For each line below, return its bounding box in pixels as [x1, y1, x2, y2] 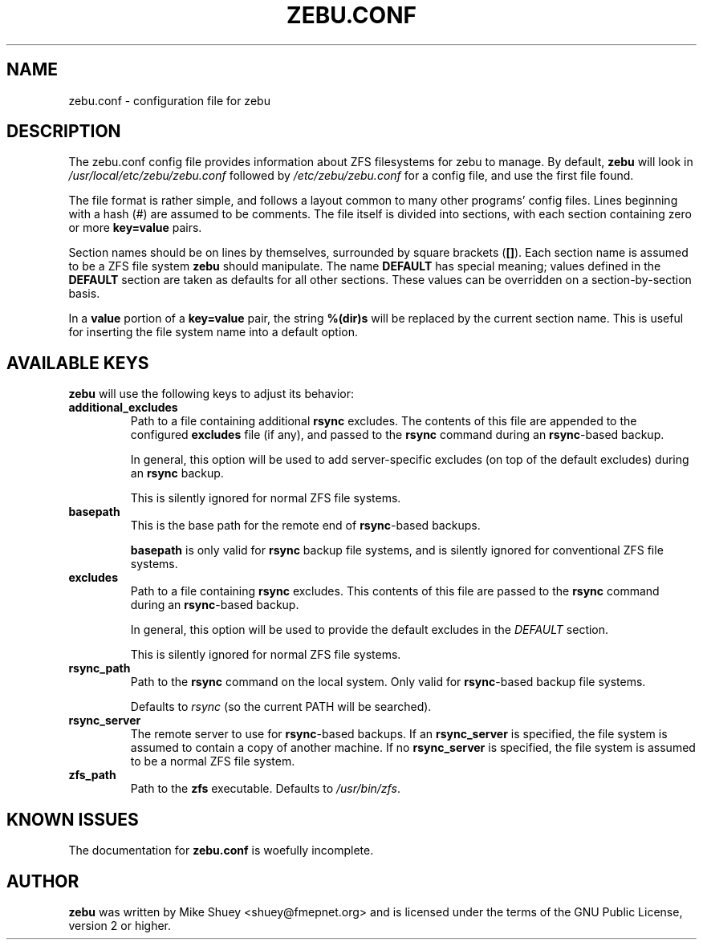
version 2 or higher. [68, 918, 172, 932]
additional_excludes [68, 400, 178, 415]
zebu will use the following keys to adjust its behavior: [68, 387, 355, 401]
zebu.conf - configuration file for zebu [68, 93, 270, 108]
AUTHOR [6, 871, 79, 891]
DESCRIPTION [6, 121, 121, 142]
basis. [68, 286, 100, 301]
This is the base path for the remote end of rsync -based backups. [130, 518, 481, 533]
